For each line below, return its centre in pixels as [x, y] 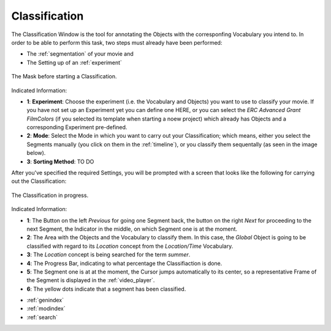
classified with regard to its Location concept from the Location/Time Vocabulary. [130, 246]
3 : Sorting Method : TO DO [60, 162]
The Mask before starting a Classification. [64, 76]
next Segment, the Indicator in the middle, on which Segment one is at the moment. [132, 229]
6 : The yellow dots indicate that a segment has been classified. [106, 289]
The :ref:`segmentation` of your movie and [80, 54]
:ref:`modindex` [46, 308]
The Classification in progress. [50, 195]
